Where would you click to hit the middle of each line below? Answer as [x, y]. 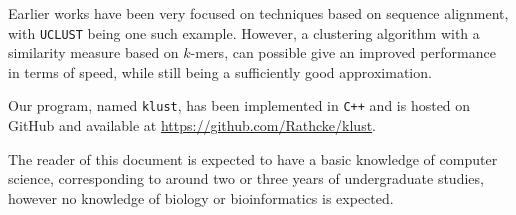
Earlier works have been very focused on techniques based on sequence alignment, [258, 13]
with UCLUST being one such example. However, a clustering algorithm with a [244, 32]
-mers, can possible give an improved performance [343, 52]
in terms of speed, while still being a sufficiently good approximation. [220, 71]
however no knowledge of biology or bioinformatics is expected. [201, 197]
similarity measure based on [93, 52]
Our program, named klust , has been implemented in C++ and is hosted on [239, 105]
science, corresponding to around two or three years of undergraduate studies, [246, 178]
